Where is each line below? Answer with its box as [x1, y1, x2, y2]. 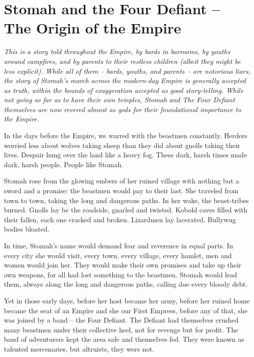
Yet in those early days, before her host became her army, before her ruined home [4, 295, 250, 305]
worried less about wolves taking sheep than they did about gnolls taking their [4, 140, 240, 150]
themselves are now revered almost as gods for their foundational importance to [4, 104, 241, 114]
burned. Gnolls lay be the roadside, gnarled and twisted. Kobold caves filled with [4, 205, 248, 215]
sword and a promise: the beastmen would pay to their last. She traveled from [4, 185, 239, 196]
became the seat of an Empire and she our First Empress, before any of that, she [4, 305, 248, 315]
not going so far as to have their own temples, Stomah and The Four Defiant [4, 94, 235, 105]
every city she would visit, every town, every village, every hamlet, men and [4, 250, 232, 260]
